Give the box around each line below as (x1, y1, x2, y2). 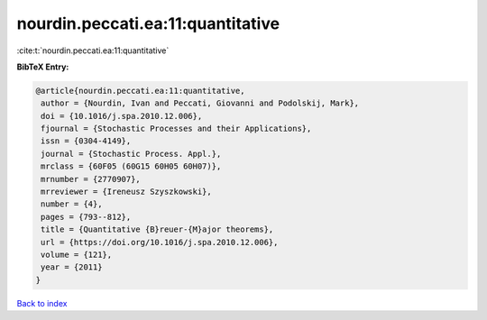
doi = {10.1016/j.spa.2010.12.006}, (41, 111, 203, 121)
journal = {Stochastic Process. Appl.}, (41, 149, 222, 159)
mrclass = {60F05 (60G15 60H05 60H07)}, (41, 161, 222, 171)
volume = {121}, (41, 250, 113, 260)
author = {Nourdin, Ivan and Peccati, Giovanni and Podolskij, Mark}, (41, 98, 360, 108)
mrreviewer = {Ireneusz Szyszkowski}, (41, 187, 212, 197)
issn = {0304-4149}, (41, 136, 132, 146)
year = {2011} (41, 262, 103, 272)
